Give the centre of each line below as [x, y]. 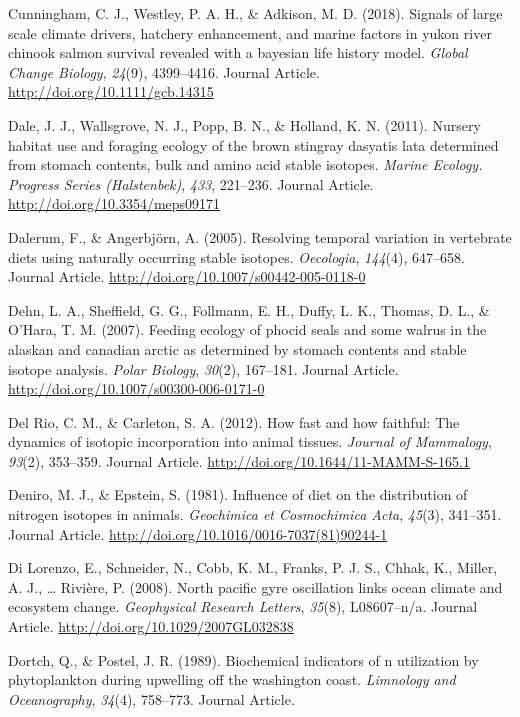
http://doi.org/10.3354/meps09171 [114, 203]
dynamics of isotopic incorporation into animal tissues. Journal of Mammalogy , [250, 441]
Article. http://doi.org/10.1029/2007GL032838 [151, 626]
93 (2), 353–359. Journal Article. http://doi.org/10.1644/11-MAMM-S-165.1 [239, 460]
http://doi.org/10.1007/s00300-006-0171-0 [136, 388]
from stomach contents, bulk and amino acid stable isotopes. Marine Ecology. [245, 164]
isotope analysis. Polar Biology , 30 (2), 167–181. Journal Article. [203, 368]
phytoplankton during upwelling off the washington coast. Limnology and [232, 679]
